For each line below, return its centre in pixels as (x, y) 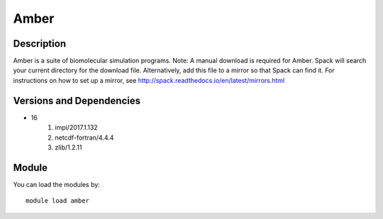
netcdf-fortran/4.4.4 (84, 137)
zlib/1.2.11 (68, 147)
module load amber (58, 201)
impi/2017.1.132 (77, 128)
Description (40, 44)
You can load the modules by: (57, 184)
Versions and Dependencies (77, 100)
